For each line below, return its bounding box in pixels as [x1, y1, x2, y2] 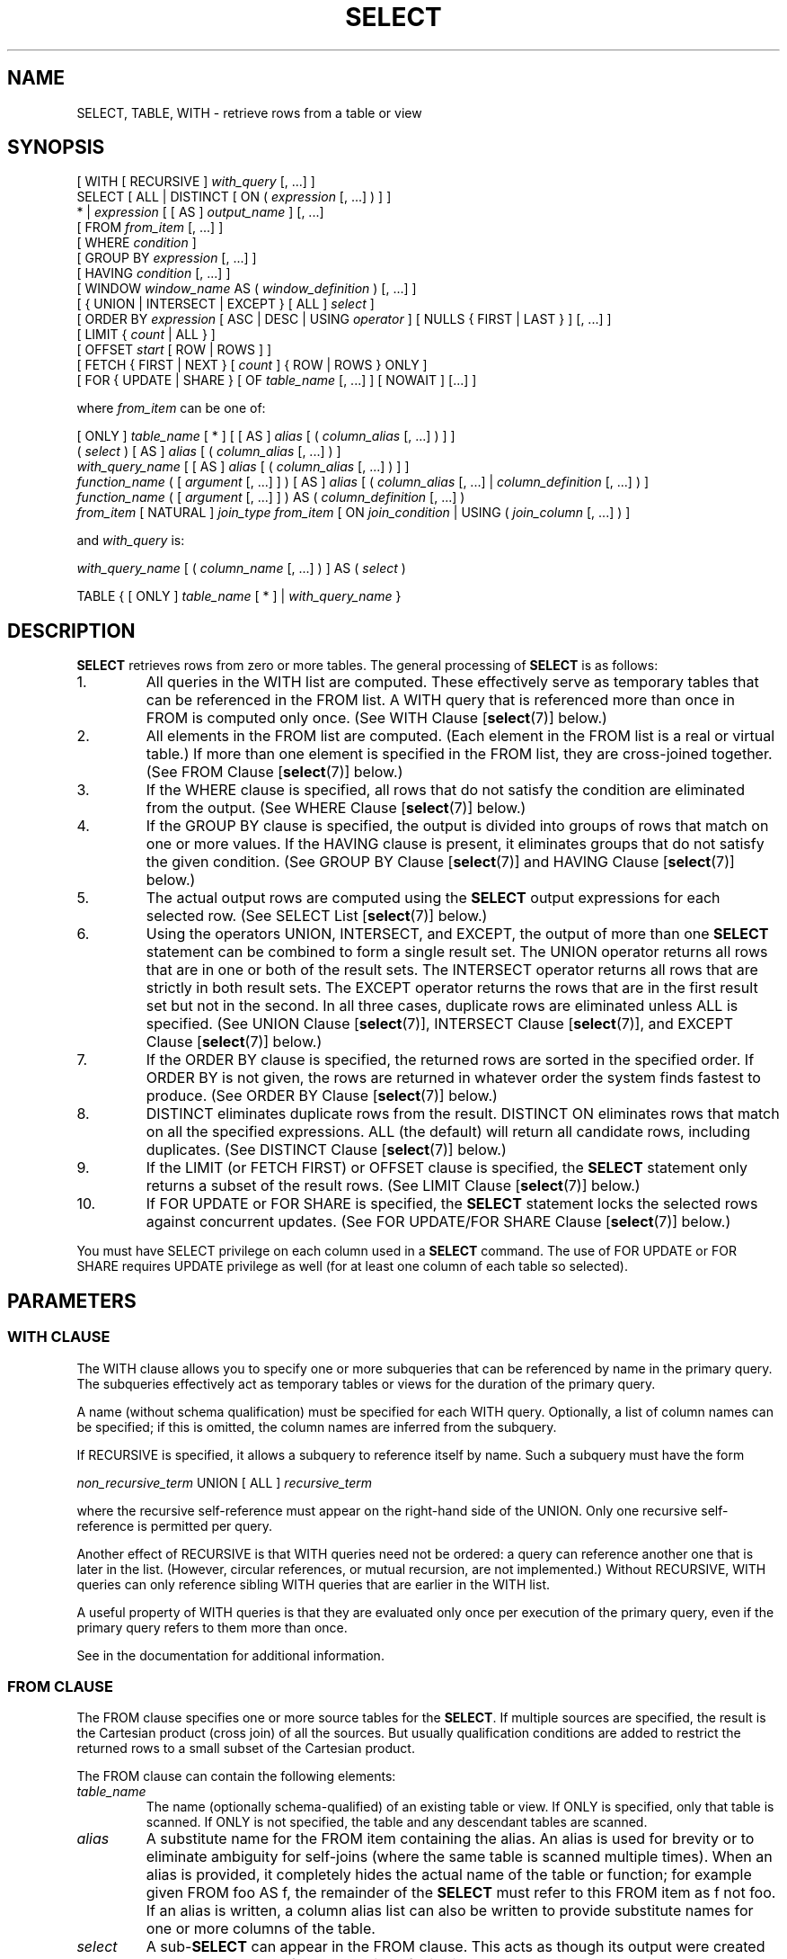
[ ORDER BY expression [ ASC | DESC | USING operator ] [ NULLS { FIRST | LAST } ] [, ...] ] [76, 311, 612, 327]
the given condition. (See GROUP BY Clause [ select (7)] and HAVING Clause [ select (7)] [146, 853, 735, 872]
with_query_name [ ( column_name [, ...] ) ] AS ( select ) [76, 560, 406, 577]
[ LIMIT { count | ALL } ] [76, 326, 216, 343]
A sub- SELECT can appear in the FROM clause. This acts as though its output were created [146, 1937, 765, 1956]
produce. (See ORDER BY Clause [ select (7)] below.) [146, 1087, 498, 1105]
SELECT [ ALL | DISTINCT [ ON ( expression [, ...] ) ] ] [76, 189, 392, 205]
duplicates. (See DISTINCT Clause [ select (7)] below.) [146, 1141, 507, 1159]
